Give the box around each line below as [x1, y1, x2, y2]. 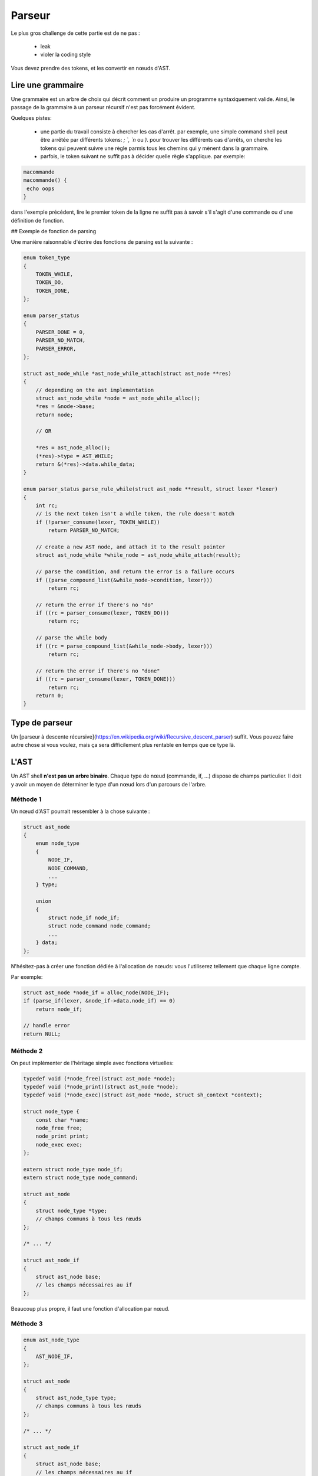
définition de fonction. [11, 217, 65, 224]
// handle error [23, 1022, 71, 1029]
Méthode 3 [11, 1320, 43, 1328]
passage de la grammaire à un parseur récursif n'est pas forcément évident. [11, 104, 196, 111]
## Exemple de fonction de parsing [11, 227, 97, 234]
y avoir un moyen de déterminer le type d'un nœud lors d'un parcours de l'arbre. [11, 781, 207, 788]
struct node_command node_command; [48, 923, 151, 929]
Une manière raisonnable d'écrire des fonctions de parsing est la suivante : [11, 239, 193, 246]
